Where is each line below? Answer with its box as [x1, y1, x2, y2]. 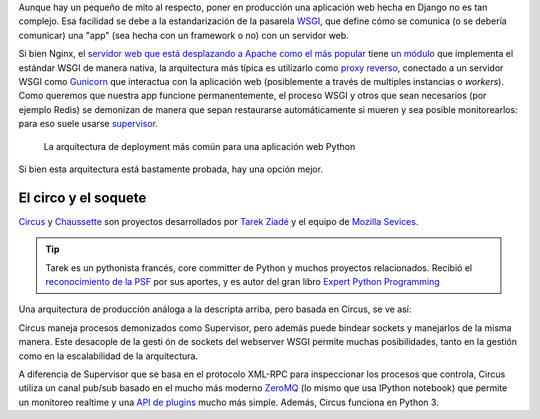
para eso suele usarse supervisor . [18, 118, 159, 130]
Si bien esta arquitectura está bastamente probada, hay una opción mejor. [18, 163, 324, 175]
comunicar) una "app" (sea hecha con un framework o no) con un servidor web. [18, 29, 349, 41]
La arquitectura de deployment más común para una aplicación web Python [43, 140, 356, 152]
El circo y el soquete [18, 189, 147, 206]
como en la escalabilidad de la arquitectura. [18, 350, 199, 362]
